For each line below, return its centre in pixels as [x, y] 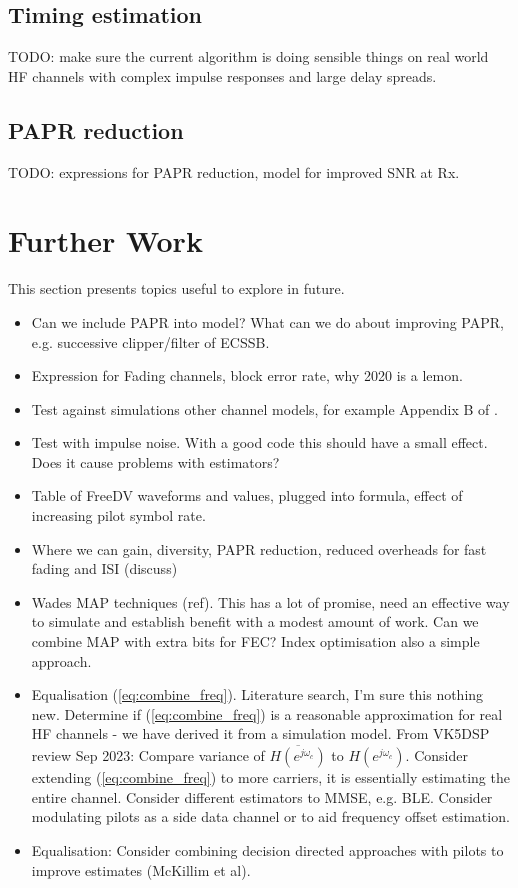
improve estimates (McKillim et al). [141, 869]
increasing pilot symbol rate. [118, 515]
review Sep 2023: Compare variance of [148, 755]
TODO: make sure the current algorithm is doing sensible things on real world [248, 56]
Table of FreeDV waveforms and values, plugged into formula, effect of [247, 495]
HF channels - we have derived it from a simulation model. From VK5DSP [260, 733]
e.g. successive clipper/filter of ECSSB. [150, 341]
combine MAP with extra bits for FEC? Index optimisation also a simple [255, 641]
